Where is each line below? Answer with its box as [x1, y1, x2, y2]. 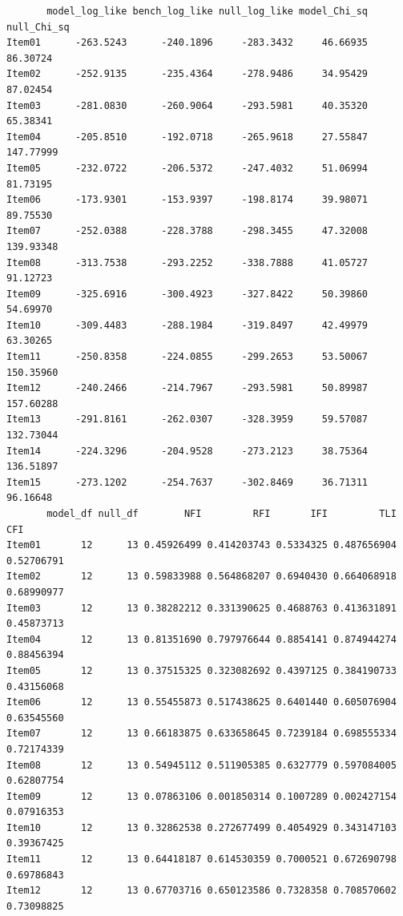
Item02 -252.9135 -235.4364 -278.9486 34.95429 [6, 68, 369, 80]
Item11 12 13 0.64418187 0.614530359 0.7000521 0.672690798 [6, 853, 397, 866]
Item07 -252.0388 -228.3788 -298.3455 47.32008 [6, 225, 369, 237]
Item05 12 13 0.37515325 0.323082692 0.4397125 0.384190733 [6, 664, 397, 676]
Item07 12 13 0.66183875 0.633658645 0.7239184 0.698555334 [6, 728, 397, 740]
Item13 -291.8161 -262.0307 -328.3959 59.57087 [6, 414, 369, 426]
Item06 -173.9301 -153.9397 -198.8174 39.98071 [6, 194, 369, 206]
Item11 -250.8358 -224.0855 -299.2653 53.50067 [6, 351, 369, 363]
